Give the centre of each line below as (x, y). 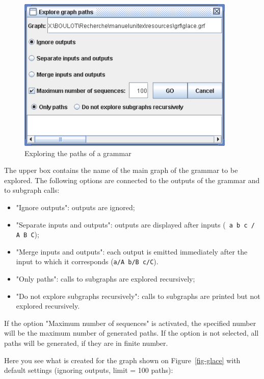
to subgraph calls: (32, 190)
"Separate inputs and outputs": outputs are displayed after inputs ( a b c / (135, 224)
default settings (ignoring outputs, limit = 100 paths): (89, 370)
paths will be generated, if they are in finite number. (86, 343)
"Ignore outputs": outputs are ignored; (75, 207)
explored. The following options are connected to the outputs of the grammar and (132, 180)
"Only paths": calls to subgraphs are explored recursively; (105, 279)
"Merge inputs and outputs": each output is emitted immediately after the (132, 251)
